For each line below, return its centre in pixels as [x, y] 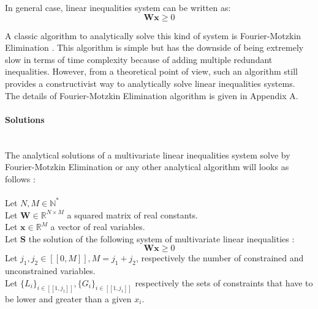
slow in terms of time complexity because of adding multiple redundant [139, 59]
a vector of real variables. [98, 227]
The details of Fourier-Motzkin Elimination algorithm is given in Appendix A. [152, 95]
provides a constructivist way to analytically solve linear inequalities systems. [150, 83]
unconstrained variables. [50, 271]
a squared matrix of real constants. [133, 214]
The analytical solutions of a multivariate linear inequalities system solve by [148, 154]
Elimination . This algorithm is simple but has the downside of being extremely [154, 47]
